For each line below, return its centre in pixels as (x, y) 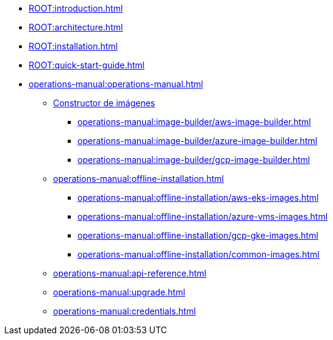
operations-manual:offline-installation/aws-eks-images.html (198, 197)
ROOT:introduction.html (76, 8)
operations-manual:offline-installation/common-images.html (199, 254)
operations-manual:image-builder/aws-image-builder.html (194, 122)
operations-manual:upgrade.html (119, 292)
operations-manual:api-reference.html (130, 273)
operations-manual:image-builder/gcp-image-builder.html (194, 160)
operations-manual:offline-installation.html (138, 179)
